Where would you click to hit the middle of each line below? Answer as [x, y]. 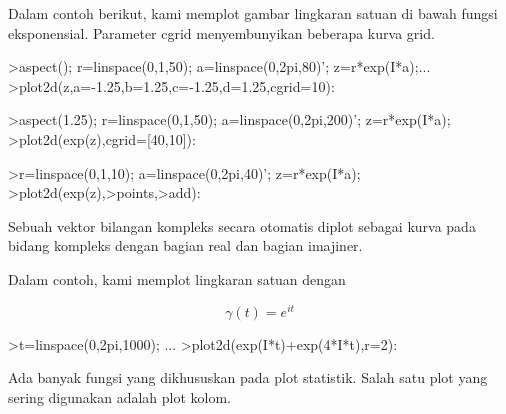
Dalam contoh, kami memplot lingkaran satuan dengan [177, 278]
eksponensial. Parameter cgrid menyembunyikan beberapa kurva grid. [221, 32]
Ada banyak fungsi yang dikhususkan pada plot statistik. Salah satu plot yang [248, 377]
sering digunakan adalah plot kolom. [119, 396]
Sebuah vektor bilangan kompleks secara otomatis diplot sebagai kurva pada [242, 225]
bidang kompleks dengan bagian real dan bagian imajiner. [185, 245]
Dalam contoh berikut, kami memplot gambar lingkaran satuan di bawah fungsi [253, 13]
